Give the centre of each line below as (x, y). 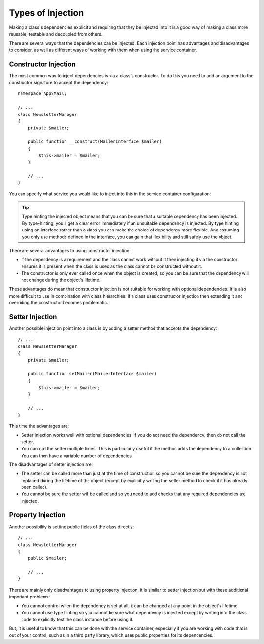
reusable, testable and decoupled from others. (56, 34)
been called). (34, 487)
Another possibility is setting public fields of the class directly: (72, 527)
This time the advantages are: (39, 426)
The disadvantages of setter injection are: (51, 464)
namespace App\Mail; (42, 94)
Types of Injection (46, 13)
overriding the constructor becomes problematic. (59, 302)
